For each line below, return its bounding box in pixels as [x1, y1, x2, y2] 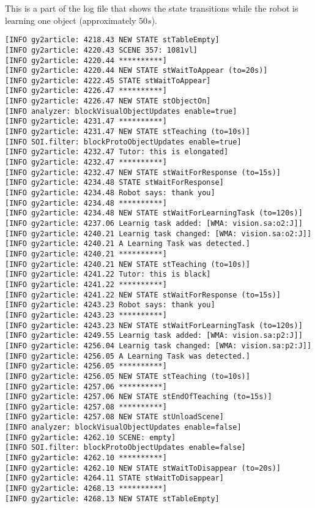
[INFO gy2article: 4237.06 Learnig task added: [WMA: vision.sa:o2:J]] [5, 219, 303, 228]
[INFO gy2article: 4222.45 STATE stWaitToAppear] [5, 76, 211, 85]
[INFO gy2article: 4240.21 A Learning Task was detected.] [5, 239, 250, 248]
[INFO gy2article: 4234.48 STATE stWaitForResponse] [5, 178, 224, 187]
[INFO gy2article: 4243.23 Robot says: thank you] [5, 301, 215, 310]
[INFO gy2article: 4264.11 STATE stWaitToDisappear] [5, 474, 224, 483]
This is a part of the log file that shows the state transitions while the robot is [5, 2, 298, 14]
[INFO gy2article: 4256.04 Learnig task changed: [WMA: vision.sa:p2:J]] [5, 341, 312, 350]
